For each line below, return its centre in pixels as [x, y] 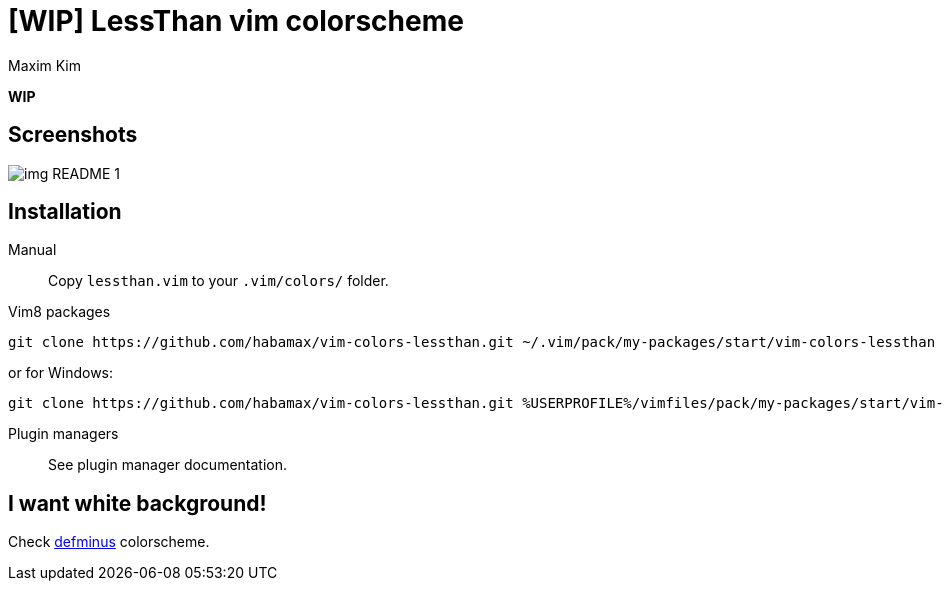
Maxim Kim [45, 65]
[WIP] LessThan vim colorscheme [236, 21]
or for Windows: [61, 373]
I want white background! [137, 503]
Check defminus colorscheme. [109, 542]
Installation [65, 212]
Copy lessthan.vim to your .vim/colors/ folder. [218, 281]
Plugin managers [63, 434]
